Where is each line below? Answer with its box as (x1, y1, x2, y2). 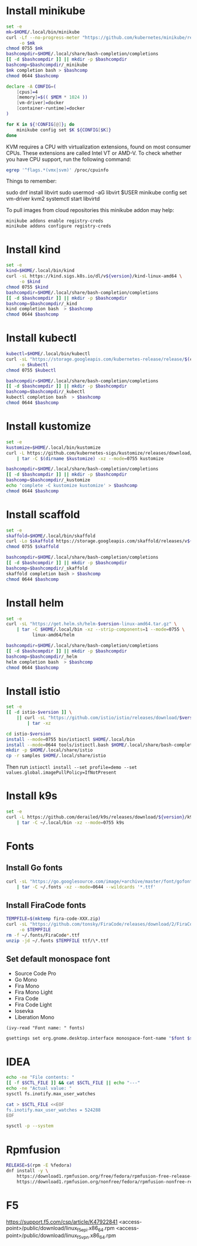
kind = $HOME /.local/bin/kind (6, 268, 75, 274)
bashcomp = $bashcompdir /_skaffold (6, 565, 88, 571)
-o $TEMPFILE (19, 927, 51, 933)
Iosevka (14, 1007, 34, 1014)
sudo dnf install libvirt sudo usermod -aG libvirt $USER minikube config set (6, 189, 187, 196)
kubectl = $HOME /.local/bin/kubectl (6, 351, 91, 357)
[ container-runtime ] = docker (16, 105, 85, 111)
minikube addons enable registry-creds (6, 218, 104, 224)
